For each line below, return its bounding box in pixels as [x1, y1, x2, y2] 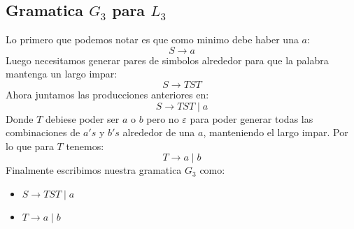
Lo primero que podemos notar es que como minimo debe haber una [6, 32, 299, 47]
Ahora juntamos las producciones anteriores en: [6, 87, 209, 101]
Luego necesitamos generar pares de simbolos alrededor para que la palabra [6, 52, 329, 67]
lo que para [6, 138, 54, 153]
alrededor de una [122, 125, 195, 140]
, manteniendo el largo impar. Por [203, 125, 348, 140]
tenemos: [66, 138, 104, 153]
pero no [146, 111, 179, 126]
